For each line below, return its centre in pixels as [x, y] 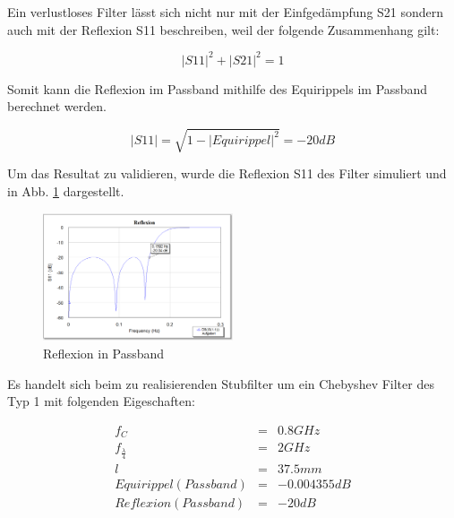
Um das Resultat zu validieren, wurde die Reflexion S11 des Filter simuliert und [227, 173]
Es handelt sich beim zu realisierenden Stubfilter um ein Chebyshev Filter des [221, 383]
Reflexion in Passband [104, 354]
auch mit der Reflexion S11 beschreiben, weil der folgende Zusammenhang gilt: [223, 29]
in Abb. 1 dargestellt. [66, 191]
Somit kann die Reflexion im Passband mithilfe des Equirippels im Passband [218, 88]
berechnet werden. [57, 106]
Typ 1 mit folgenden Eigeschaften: [101, 401]
